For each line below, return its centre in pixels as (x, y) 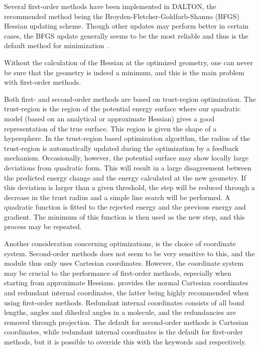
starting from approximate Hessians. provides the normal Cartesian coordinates (126, 283)
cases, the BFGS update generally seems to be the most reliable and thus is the (126, 35)
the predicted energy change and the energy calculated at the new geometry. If (125, 177)
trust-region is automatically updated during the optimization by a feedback (121, 148)
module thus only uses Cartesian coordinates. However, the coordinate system (124, 263)
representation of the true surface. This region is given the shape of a (110, 128)
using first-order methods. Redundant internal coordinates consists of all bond (124, 302)
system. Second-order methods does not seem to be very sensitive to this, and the (129, 253)
